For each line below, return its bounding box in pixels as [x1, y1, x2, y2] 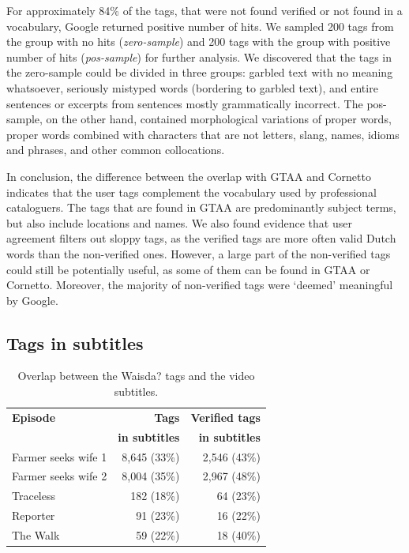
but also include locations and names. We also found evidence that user [6, 214, 352, 231]
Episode [12, 408, 56, 425]
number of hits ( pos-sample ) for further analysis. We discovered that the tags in [6, 48, 392, 65]
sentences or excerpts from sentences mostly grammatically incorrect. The [6, 95, 363, 111]
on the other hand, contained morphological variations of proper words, [46, 111, 392, 127]
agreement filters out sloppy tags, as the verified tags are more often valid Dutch [6, 230, 396, 246]
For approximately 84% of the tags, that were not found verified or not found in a [6, 2, 403, 18]
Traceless [12, 487, 56, 504]
